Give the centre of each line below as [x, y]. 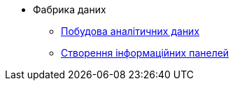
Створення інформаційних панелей [145, 53]
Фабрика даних [70, 9]
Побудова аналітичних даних [130, 31]
